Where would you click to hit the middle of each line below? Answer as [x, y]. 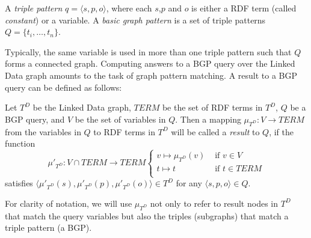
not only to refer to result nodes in [214, 203]
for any [189, 183]
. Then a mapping [208, 119]
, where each [129, 8]
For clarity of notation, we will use [69, 203]
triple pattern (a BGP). [48, 227]
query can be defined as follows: [63, 87]
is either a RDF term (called [244, 8]
